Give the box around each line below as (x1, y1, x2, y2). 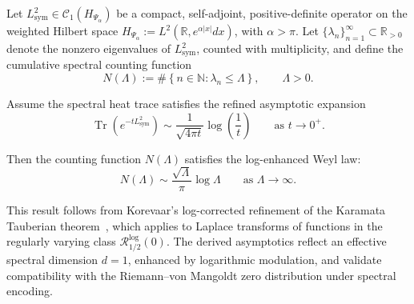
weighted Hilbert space (6, 22, 119, 38)
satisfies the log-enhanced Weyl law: (184, 150, 361, 166)
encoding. (6, 282, 53, 299)
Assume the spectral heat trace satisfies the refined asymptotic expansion (6, 95, 366, 112)
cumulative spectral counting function (6, 56, 192, 73)
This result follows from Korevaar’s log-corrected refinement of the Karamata (6, 202, 386, 218)
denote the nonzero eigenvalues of (6, 40, 171, 56)
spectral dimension (6, 251, 98, 267)
